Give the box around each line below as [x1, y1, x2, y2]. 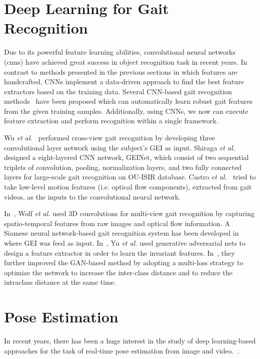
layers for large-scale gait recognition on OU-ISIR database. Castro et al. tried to [4, 171, 256, 182]
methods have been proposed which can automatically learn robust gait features [4, 96, 253, 106]
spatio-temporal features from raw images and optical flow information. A [4, 218, 230, 228]
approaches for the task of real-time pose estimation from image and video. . [4, 345, 239, 355]
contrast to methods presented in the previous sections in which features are [4, 66, 237, 77]
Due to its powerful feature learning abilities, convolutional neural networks [4, 47, 235, 57]
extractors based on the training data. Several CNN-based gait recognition [4, 86, 232, 96]
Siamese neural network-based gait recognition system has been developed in [4, 228, 239, 238]
